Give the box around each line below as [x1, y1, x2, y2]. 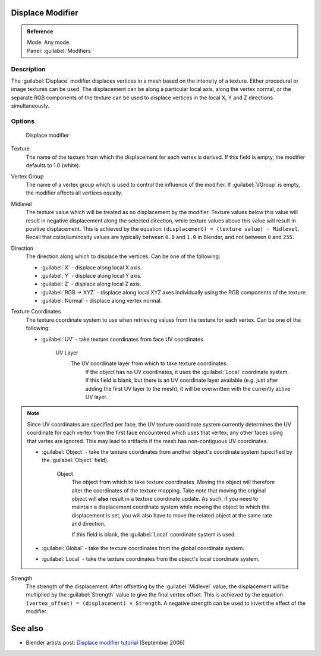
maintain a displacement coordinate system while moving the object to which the [71, 503, 270, 511]
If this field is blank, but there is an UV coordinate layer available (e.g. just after [85, 376, 279, 384]
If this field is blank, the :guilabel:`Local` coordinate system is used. [71, 531, 236, 538]
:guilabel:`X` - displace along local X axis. [40, 263, 142, 271]
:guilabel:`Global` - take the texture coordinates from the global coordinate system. [42, 544, 245, 551]
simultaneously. [11, 102, 50, 109]
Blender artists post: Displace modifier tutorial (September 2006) [26, 639, 185, 646]
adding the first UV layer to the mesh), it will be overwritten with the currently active [85, 385, 291, 392]
